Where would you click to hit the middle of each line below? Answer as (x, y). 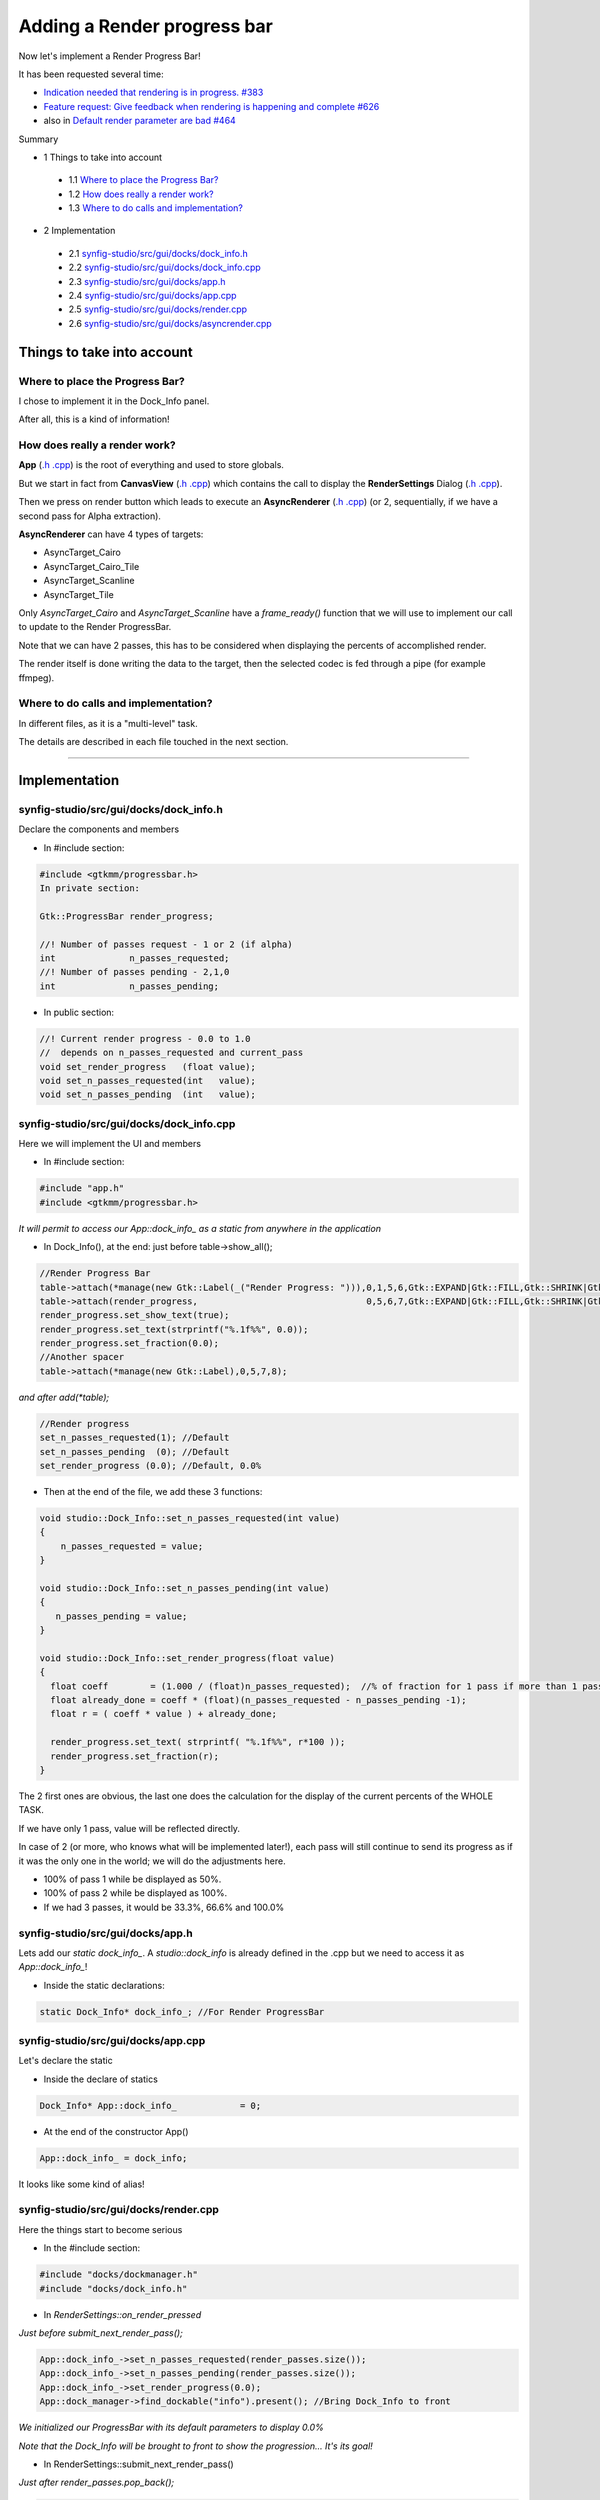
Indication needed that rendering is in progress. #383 (153, 92)
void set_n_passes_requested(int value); (148, 1080)
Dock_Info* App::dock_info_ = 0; (150, 2105)
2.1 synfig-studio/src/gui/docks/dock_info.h (158, 253)
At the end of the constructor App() (116, 2131)
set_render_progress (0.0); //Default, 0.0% (150, 1466)
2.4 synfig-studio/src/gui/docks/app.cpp (152, 296)
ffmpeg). (36, 677)
